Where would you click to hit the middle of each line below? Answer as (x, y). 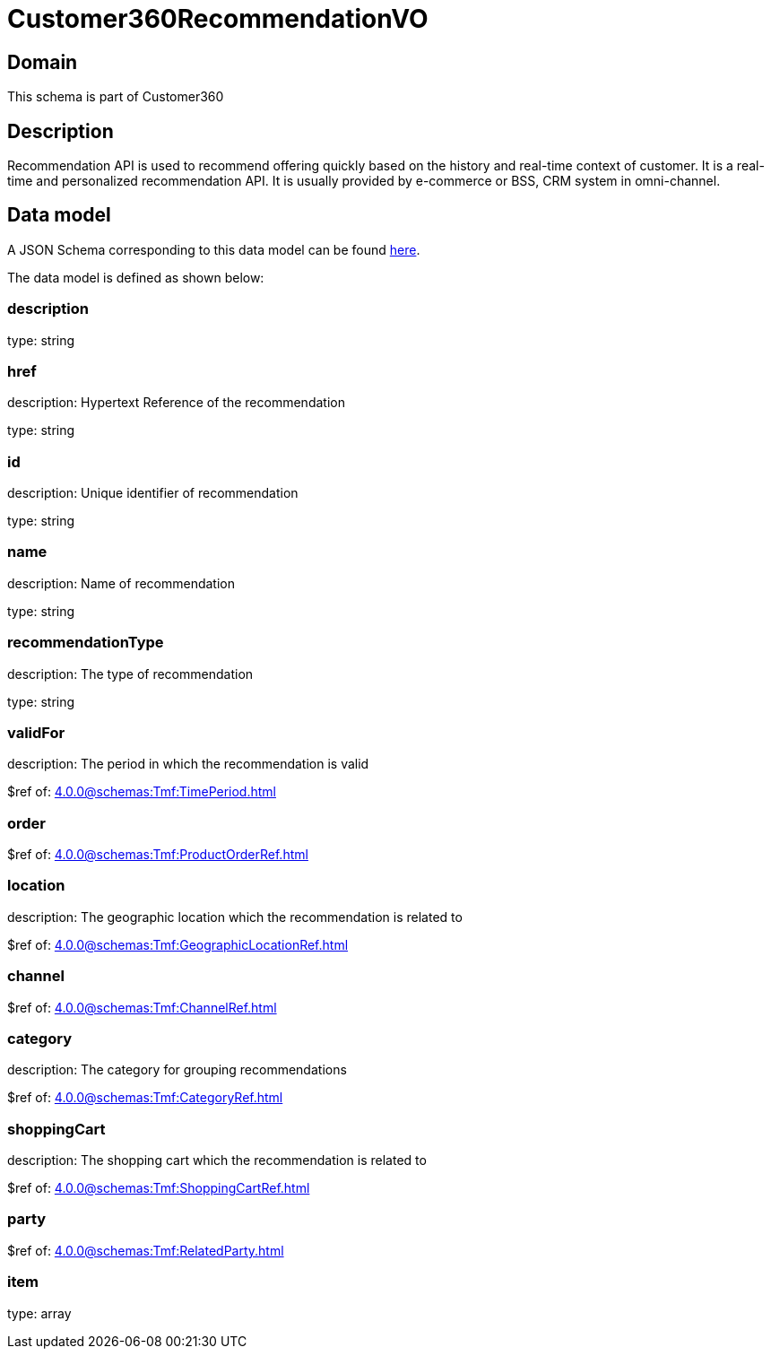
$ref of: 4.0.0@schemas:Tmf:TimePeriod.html (142, 792)
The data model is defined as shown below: (136, 277)
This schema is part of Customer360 (116, 97)
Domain (43, 62)
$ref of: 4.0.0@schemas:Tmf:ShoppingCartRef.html (159, 1188)
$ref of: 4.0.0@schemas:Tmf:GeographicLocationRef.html (178, 944)
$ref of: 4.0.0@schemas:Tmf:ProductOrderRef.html (158, 855)
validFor (36, 732)
